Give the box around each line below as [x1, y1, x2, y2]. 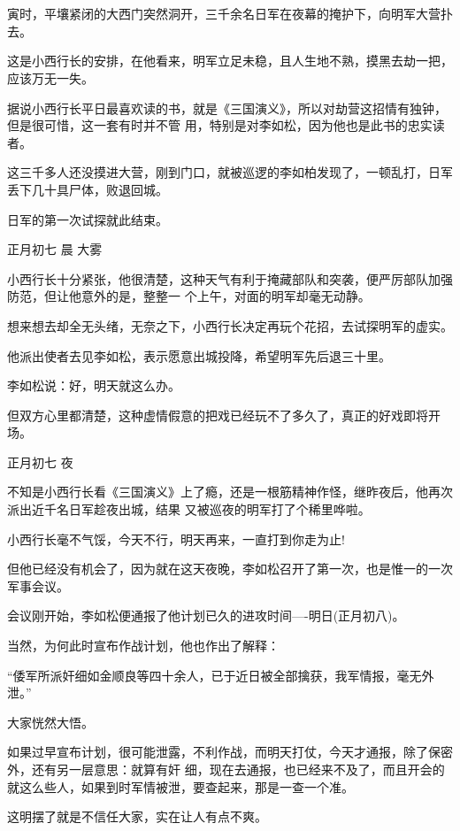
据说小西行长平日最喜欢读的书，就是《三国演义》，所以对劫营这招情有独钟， [7, 98, 447, 117]
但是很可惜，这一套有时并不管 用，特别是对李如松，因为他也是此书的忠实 [7, 116, 433, 135]
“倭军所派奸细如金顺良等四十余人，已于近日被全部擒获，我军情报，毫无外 [7, 666, 434, 684]
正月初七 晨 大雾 [7, 240, 103, 258]
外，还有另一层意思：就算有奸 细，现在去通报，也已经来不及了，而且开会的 [7, 760, 445, 778]
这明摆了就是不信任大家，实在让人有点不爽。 [7, 807, 267, 826]
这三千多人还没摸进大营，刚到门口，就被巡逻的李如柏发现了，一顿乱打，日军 [7, 163, 453, 181]
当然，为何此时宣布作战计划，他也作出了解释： [7, 636, 280, 655]
